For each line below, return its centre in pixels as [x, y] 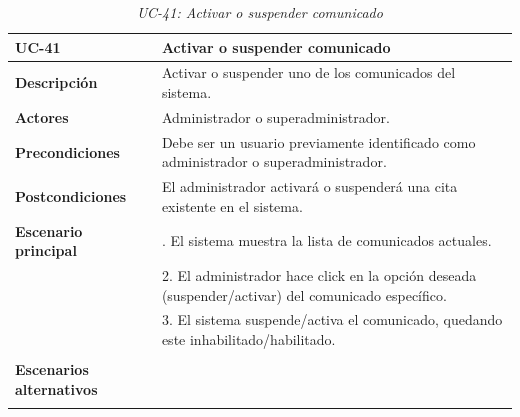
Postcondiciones [71, 195]
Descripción [56, 82]
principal [46, 250]
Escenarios [52, 369]
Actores [42, 116]
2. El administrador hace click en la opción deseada [319, 275]
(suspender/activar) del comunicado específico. [304, 294]
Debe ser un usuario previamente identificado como [318, 141]
